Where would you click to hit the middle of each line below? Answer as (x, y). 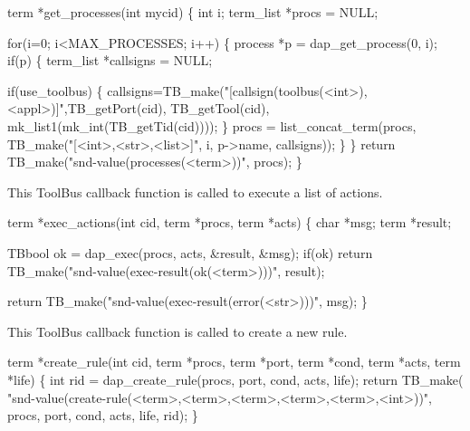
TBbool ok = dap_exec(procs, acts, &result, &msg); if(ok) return (190, 252)
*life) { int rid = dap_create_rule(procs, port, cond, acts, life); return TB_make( (235, 379)
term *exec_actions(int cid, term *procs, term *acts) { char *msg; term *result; (230, 222)
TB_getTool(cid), (220, 108)
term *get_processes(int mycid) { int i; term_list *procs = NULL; (193, 12)
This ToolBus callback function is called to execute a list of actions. (195, 192)
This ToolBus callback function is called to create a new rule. (177, 331)
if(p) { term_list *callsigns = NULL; (110, 60)
